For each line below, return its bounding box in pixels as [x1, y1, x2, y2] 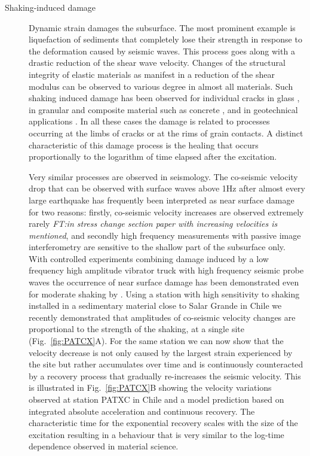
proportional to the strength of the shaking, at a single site [29, 323, 244, 335]
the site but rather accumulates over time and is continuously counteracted [29, 358, 303, 370]
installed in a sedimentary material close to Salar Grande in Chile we [29, 299, 282, 312]
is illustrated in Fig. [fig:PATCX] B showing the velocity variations [29, 381, 272, 394]
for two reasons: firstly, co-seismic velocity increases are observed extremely [29, 205, 304, 218]
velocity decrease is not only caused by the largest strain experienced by [29, 346, 293, 358]
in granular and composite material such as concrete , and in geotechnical [29, 103, 298, 115]
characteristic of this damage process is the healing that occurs [29, 138, 259, 151]
